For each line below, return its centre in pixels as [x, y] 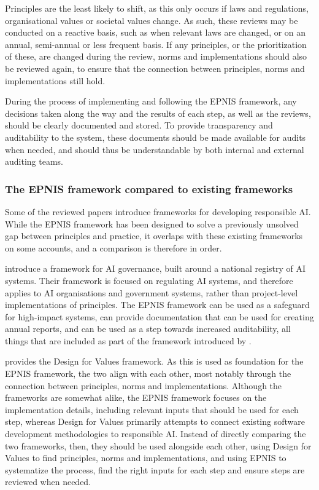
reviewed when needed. [48, 482]
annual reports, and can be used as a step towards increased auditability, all [148, 329]
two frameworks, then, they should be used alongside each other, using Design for [158, 445]
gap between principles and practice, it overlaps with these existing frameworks [154, 236]
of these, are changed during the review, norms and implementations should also [156, 56]
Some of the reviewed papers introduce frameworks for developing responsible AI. [158, 211]
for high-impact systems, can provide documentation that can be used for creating [159, 316]
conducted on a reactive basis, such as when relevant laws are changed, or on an [156, 32]
